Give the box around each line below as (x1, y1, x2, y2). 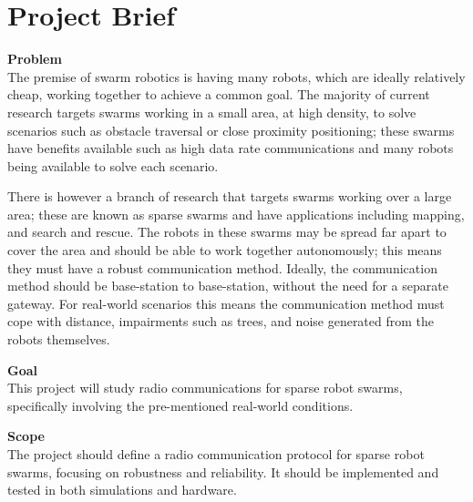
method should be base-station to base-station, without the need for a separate (7, 276, 448, 295)
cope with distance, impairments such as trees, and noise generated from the (7, 312, 435, 331)
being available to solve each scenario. (7, 156, 219, 175)
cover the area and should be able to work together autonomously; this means (7, 241, 442, 260)
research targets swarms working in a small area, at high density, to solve (7, 102, 416, 121)
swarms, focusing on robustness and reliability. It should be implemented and (7, 462, 439, 481)
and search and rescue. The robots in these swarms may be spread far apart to (7, 222, 447, 241)
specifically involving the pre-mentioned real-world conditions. (7, 395, 354, 415)
